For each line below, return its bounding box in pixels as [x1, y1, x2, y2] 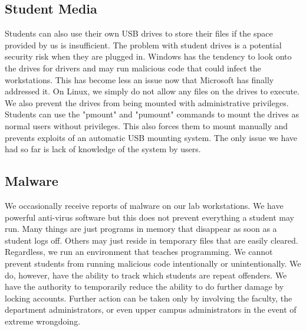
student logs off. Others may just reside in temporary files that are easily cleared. [5, 234, 298, 246]
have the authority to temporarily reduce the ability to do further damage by [5, 280, 284, 293]
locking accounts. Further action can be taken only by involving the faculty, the [5, 291, 292, 304]
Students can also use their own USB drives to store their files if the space [5, 27, 273, 40]
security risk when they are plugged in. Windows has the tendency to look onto [5, 50, 292, 63]
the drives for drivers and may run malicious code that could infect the [5, 61, 261, 74]
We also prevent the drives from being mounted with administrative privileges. [5, 96, 289, 109]
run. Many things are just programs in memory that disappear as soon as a [5, 222, 277, 235]
